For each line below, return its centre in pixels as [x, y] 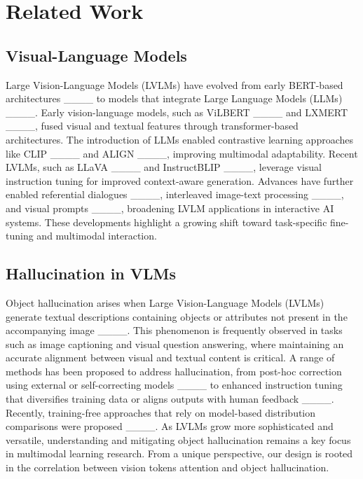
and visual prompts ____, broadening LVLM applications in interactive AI [170, 208]
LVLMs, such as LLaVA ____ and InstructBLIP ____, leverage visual [164, 167]
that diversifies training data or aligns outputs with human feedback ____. [170, 399]
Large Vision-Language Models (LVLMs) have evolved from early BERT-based [174, 84]
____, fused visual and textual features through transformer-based [152, 126]
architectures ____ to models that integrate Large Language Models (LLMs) [174, 98]
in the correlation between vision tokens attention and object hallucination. [167, 467]
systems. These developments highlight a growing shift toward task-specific [166, 222]
